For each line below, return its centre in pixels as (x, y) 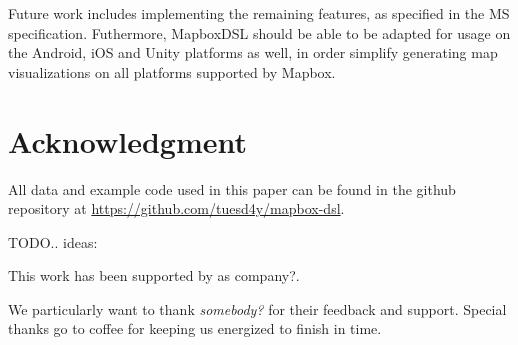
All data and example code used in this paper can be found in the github (232, 188)
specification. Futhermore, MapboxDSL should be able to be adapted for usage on (259, 32)
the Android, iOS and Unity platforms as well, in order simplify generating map (253, 52)
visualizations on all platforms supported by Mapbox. (172, 71)
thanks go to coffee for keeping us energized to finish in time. (195, 328)
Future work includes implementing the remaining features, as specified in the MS (259, 13)
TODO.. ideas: (53, 241)
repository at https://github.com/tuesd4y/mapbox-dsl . (176, 208)
